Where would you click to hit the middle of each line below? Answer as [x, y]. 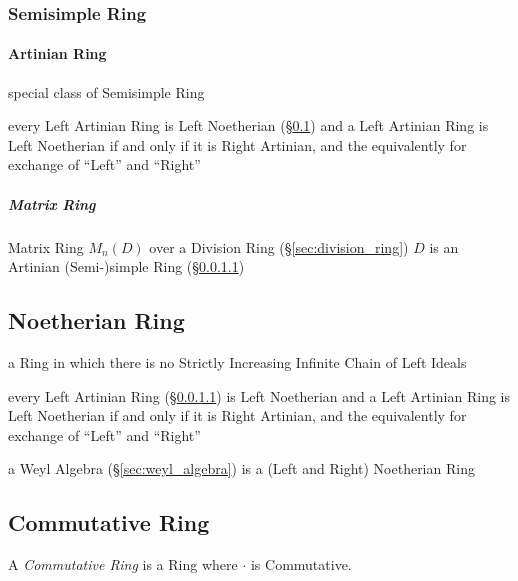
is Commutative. [301, 564]
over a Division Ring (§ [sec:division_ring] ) [279, 246]
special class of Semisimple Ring [106, 91]
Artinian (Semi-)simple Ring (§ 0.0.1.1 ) [126, 266]
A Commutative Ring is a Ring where [123, 564]
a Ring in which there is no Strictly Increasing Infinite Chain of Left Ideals [237, 361]
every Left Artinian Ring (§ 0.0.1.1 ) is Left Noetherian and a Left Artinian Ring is [259, 395]
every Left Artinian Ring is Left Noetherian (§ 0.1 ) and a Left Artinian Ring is [248, 125]
